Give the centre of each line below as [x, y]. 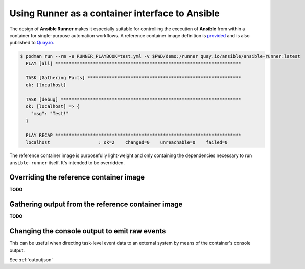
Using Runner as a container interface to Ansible [114, 13]
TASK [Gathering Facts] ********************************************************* [133, 78]
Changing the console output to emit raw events [88, 231]
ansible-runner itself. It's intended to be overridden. [67, 163]
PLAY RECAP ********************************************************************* [133, 135]
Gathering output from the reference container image [96, 204]
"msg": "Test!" [50, 114]
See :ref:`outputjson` [31, 260]
